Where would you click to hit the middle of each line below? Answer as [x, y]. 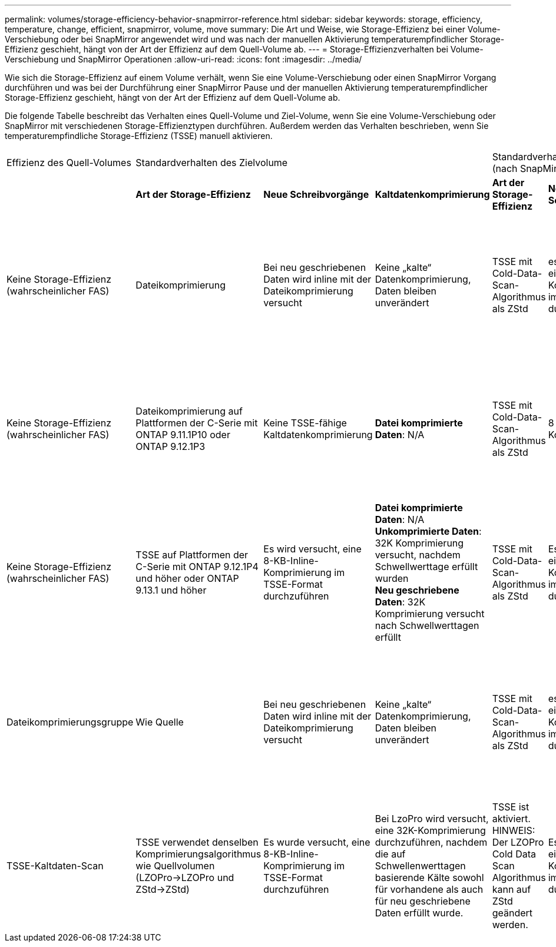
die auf [390, 854]
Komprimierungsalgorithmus [198, 854]
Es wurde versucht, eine [317, 842]
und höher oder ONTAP [187, 578]
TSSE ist [511, 807]
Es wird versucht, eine [312, 549]
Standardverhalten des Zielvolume [212, 163]
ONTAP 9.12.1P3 [171, 446]
